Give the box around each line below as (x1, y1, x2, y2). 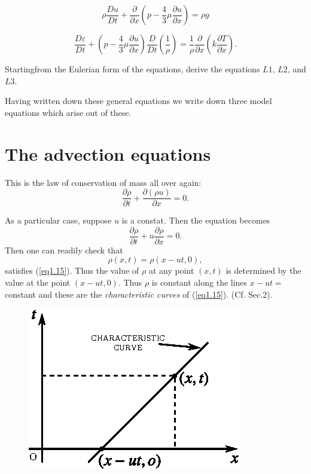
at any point (148, 264, 194, 277)
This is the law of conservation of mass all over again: (5, 176, 202, 188)
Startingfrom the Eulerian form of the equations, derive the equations (5, 63, 260, 75)
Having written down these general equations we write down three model (5, 94, 272, 107)
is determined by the (225, 264, 301, 277)
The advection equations (5, 141, 211, 166)
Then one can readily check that (5, 243, 123, 256)
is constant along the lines (151, 276, 248, 288)
